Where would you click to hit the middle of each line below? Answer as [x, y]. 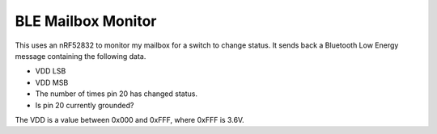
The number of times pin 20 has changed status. [117, 94]
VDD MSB [52, 82]
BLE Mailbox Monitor [86, 21]
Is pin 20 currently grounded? [85, 105]
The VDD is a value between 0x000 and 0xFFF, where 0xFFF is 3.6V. [129, 119]
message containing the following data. [81, 56]
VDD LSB [51, 71]
